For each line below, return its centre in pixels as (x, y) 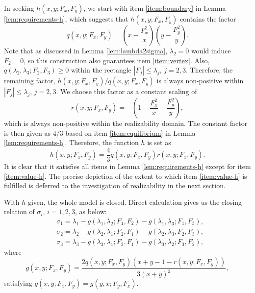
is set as (159, 142)
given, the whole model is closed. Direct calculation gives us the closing (135, 202)
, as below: (91, 211)
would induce (211, 50)
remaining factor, (30, 81)
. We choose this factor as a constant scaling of (127, 91)
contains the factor (208, 19)
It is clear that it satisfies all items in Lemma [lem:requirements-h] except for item (127, 166)
